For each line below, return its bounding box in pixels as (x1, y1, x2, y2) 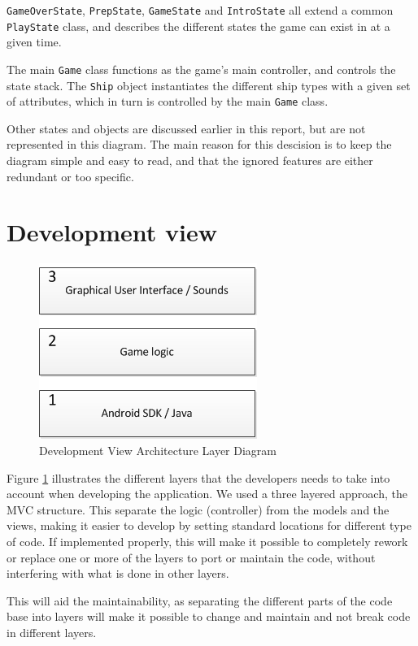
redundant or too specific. (7, 167, 134, 184)
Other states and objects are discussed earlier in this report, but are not (7, 119, 366, 137)
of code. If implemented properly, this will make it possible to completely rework (7, 532, 408, 549)
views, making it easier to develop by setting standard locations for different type (7, 517, 411, 534)
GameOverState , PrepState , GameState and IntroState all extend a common (7, 2, 394, 18)
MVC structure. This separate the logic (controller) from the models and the (7, 501, 390, 518)
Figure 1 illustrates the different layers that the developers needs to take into (7, 469, 390, 486)
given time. (7, 33, 62, 50)
